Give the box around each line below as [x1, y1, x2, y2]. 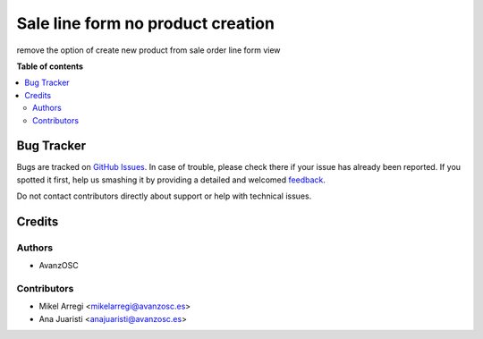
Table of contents [16, 61, 84, 72]
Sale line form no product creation [16, 13, 275, 33]
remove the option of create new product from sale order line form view [16, 45, 281, 55]
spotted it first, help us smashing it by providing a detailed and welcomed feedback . [16, 174, 326, 185]
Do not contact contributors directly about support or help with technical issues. [16, 191, 312, 201]
